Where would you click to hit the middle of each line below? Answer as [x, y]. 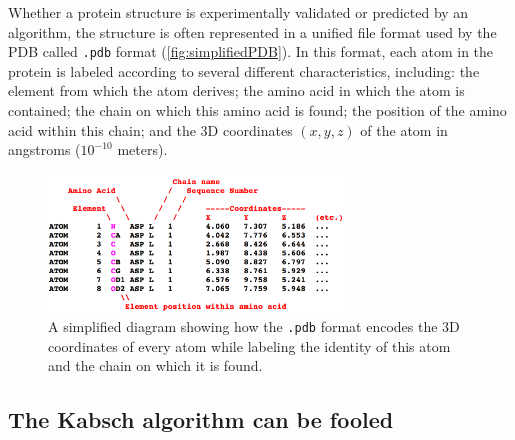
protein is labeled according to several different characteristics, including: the [244, 70]
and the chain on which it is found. [155, 365]
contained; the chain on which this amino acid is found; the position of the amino [257, 110]
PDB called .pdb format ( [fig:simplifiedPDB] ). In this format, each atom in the [251, 51]
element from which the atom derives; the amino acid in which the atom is [236, 90]
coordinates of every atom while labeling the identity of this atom [249, 345]
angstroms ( [44, 149]
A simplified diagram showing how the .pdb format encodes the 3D [254, 326]
